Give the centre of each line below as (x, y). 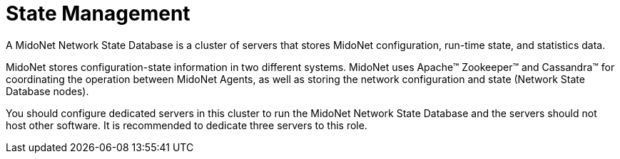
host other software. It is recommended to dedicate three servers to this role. (187, 125)
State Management (98, 13)
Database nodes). (47, 91)
